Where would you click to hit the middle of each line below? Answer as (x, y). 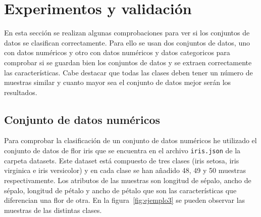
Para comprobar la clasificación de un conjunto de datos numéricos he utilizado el (130, 140)
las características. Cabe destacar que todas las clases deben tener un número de (128, 72)
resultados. (21, 92)
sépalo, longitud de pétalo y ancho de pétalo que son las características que (120, 190)
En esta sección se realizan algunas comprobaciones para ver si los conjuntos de (127, 33)
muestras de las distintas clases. (53, 210)
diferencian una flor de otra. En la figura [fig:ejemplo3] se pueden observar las (125, 200)
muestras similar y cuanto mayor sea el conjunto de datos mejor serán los (118, 82)
